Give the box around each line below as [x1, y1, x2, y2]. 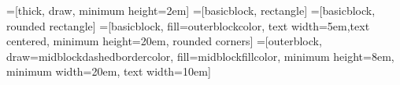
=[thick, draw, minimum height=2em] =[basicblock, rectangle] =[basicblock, [6, 2, 376, 18]
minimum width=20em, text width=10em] [6, 63, 211, 80]
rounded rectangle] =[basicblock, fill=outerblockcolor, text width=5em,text [6, 17, 370, 34]
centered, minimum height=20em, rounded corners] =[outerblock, [6, 33, 322, 49]
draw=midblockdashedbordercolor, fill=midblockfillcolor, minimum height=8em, [6, 48, 394, 64]
